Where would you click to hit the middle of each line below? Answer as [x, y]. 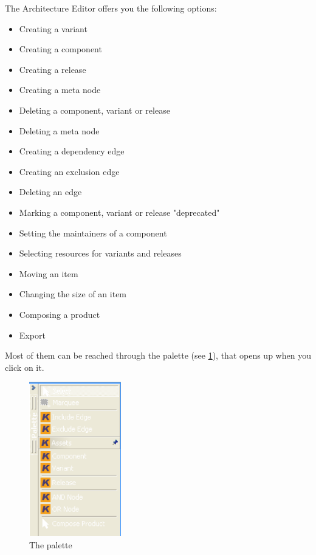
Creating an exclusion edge [69, 171]
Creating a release [53, 69]
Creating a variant [53, 28]
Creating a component [60, 49]
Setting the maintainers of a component [93, 233]
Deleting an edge [50, 192]
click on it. [25, 367]
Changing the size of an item [73, 294]
